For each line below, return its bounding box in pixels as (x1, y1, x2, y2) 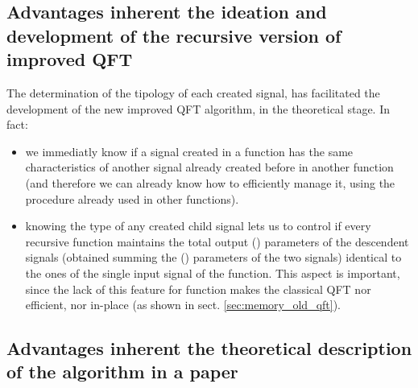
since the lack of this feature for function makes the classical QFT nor (25, 280, 371, 297)
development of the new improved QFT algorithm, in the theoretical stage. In (6, 100, 390, 117)
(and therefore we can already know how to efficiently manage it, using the (25, 174, 395, 191)
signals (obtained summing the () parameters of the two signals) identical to (25, 249, 402, 266)
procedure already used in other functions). (25, 190, 239, 207)
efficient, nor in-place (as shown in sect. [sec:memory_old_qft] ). (25, 296, 341, 313)
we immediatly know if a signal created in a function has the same (25, 142, 354, 159)
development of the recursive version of (6, 23, 341, 47)
